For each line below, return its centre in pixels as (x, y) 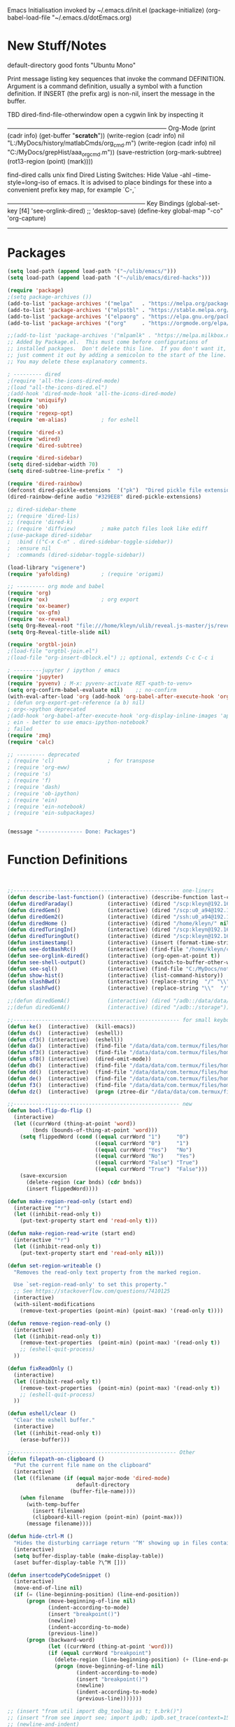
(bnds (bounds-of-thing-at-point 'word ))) (95, 1130)
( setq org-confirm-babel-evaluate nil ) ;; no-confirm (92, 690)
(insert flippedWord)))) (62, 1188)
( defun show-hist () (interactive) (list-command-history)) (115, 975)
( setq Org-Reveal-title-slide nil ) (59, 632)
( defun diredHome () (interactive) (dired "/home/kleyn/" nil (119, 923)
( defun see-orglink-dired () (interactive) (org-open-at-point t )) (114, 955)
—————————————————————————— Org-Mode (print (111, 128)
